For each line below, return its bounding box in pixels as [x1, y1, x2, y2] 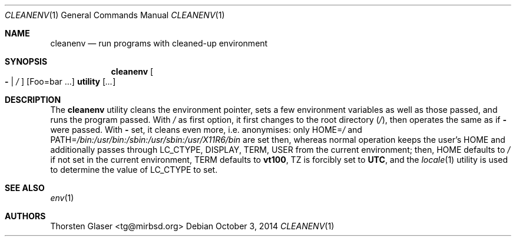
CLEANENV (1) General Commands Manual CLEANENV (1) [5, 10, 225, 20]
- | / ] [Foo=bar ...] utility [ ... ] [5, 76, 116, 86]
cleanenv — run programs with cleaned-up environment [50, 38, 268, 48]
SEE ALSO [5, 183, 45, 193]
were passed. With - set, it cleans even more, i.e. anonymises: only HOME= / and [50, 125, 362, 135]
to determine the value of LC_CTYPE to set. [50, 165, 218, 175]
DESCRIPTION [5, 95, 61, 105]
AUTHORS [5, 211, 46, 221]
